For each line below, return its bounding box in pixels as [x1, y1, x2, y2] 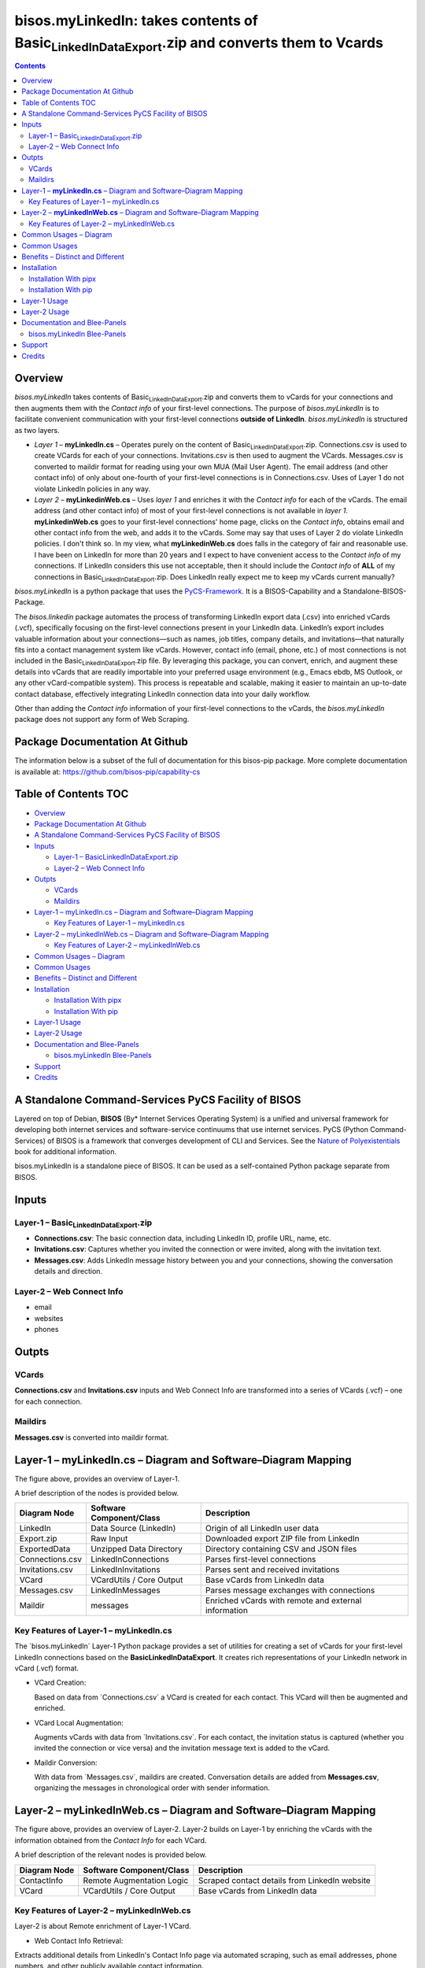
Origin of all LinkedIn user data [205, 1523, 319, 1534]
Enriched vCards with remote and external [205, 1595, 362, 1606]
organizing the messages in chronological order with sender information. [34, 1783, 271, 1792]
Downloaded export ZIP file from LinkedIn [205, 1533, 360, 1544]
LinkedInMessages [91, 1585, 161, 1596]
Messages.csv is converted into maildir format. [14, 1433, 169, 1442]
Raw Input [91, 1533, 128, 1544]
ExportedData [19, 1544, 71, 1555]
